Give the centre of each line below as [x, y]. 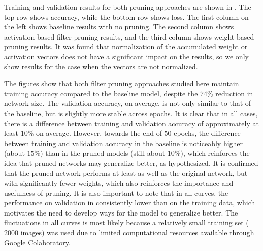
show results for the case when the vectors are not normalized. [101, 66]
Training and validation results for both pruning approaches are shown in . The [128, 7]
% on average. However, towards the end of [95, 133]
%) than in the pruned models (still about [100, 153]
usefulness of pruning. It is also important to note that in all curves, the [116, 192]
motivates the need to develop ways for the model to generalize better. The [121, 212]
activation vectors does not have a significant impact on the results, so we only [126, 56]
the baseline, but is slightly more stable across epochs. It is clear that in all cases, [131, 113]
